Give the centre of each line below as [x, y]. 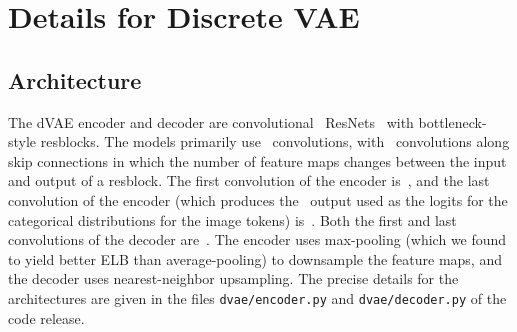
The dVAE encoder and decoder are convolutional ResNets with [211, 121]
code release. [46, 317]
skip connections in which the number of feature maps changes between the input [257, 160]
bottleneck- [452, 121]
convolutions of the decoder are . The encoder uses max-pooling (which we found [257, 239]
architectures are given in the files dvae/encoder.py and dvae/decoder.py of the [257, 297]
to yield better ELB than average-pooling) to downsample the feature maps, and [255, 258]
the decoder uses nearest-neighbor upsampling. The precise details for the [233, 278]
